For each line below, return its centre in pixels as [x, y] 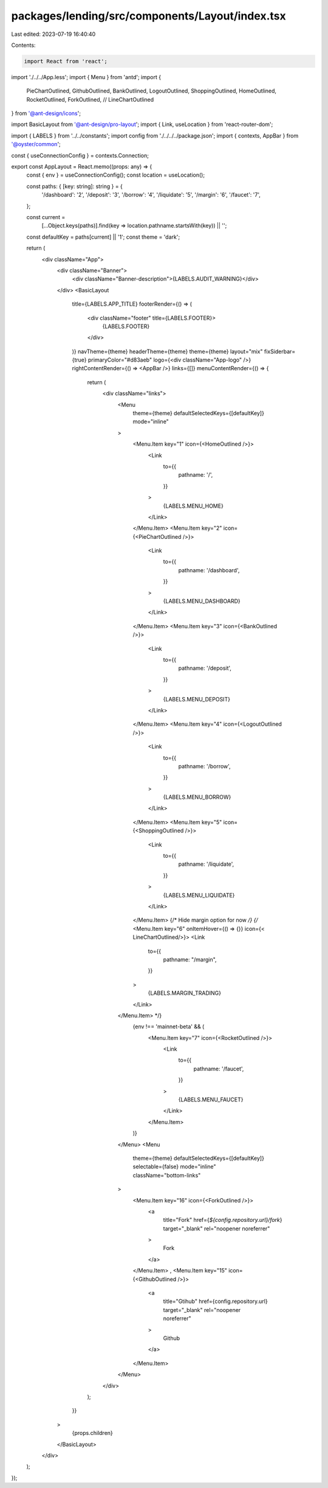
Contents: [23, 45]
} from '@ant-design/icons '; [46, 113]
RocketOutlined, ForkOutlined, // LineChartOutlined [90, 99]
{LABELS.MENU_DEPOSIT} [197, 699]
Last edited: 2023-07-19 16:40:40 [53, 34]
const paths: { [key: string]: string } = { [74, 186]
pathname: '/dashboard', [209, 570]
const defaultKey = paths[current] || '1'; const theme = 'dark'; [103, 237]
